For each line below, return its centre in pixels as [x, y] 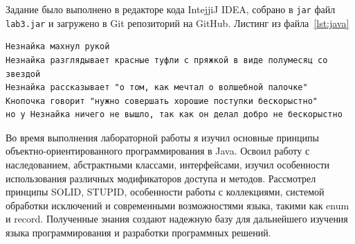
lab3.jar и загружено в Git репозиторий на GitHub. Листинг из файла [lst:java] [177, 23]
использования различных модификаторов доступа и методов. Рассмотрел [161, 178]
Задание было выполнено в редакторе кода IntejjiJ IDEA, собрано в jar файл [171, 9]
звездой [23, 74]
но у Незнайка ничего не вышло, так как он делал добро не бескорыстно [174, 115]
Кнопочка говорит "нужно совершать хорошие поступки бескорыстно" [162, 101]
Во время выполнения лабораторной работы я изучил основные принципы [162, 137]
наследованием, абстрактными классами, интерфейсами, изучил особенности [168, 165]
